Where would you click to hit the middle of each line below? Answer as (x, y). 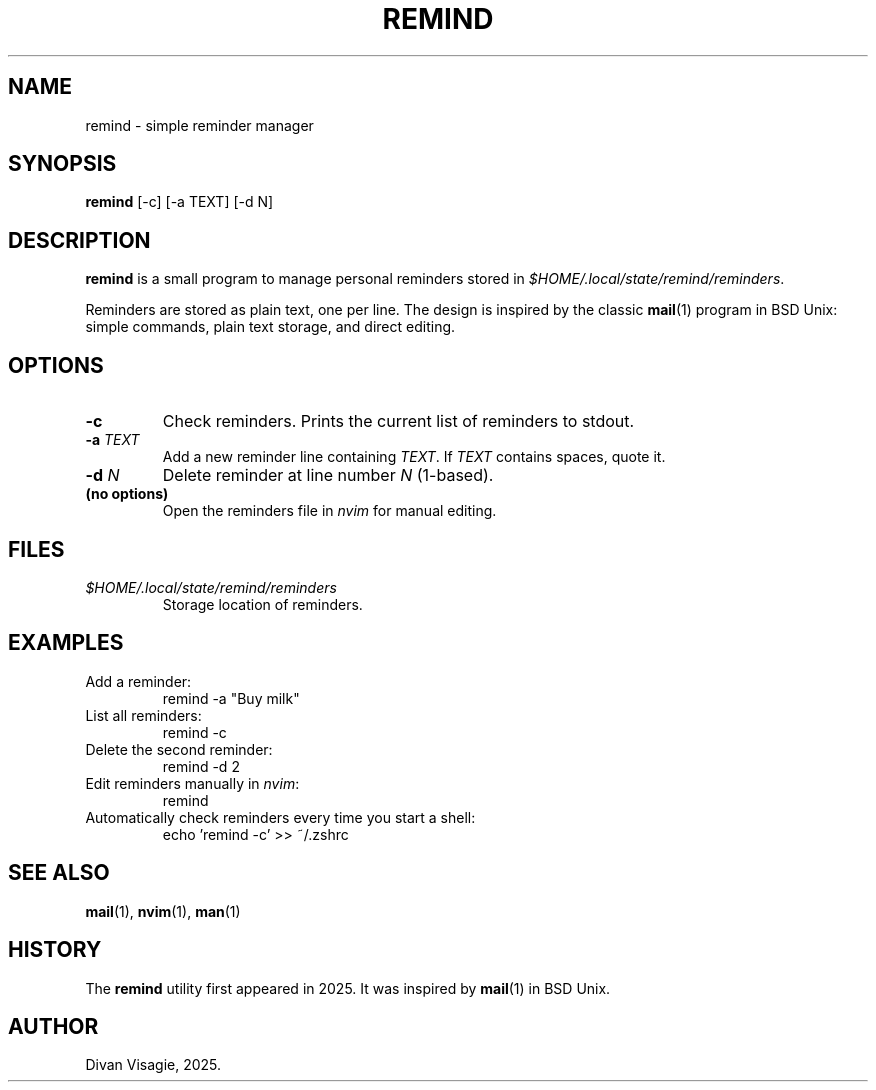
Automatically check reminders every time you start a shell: (280, 817)
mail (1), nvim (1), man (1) (163, 911)
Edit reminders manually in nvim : (192, 783)
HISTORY (55, 950)
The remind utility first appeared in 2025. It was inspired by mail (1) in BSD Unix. (348, 988)
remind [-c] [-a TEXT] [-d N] (179, 202)
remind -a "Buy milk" (231, 698)
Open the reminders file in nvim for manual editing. (329, 511)
